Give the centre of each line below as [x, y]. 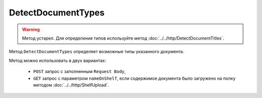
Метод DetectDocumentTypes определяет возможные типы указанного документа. [97, 52]
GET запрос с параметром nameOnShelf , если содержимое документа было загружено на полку [134, 78]
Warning [31, 29]
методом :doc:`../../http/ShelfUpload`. [71, 85]
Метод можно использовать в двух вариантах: [57, 60]
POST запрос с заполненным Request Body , [80, 71]
